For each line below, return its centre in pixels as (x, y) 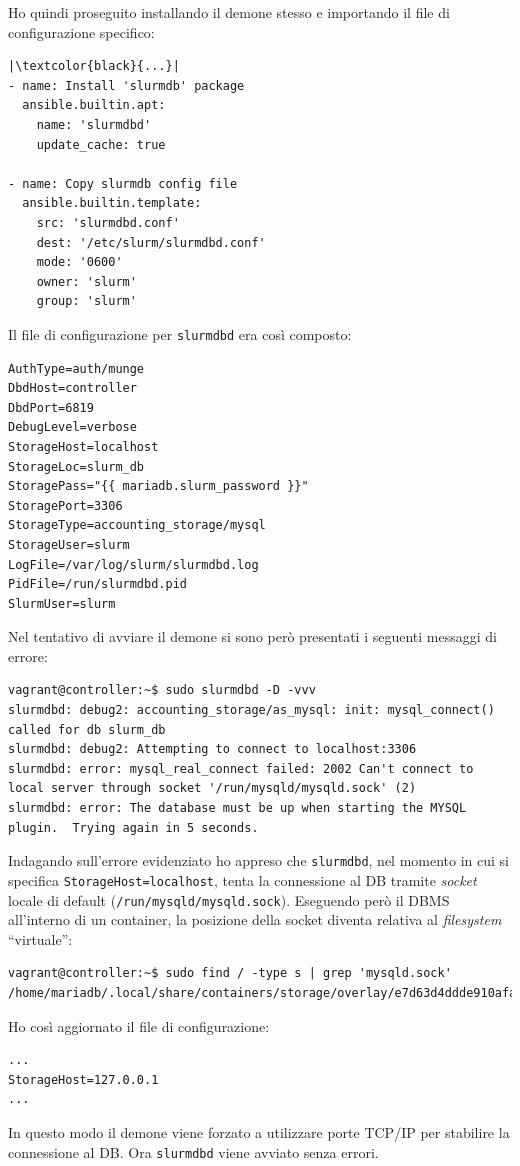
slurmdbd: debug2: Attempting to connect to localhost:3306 (212, 749)
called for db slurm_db (87, 729)
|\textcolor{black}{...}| (94, 66)
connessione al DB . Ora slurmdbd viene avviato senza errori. (193, 1151)
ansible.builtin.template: (112, 203)
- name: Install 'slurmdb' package (126, 85)
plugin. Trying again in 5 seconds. (133, 827)
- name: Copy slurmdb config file (123, 183)
